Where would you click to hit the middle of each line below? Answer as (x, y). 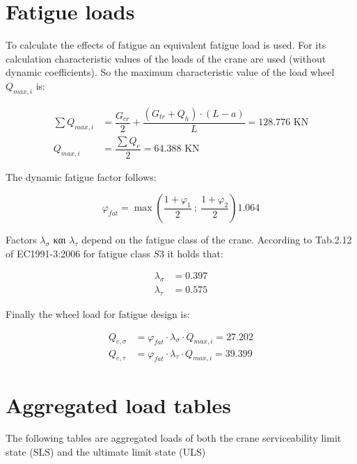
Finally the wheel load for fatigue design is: (98, 314)
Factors (21, 240)
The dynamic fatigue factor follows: (81, 176)
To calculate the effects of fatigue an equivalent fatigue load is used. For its (166, 45)
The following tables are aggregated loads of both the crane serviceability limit (174, 438)
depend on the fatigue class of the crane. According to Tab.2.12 (217, 240)
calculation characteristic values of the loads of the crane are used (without (166, 58)
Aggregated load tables (118, 405)
